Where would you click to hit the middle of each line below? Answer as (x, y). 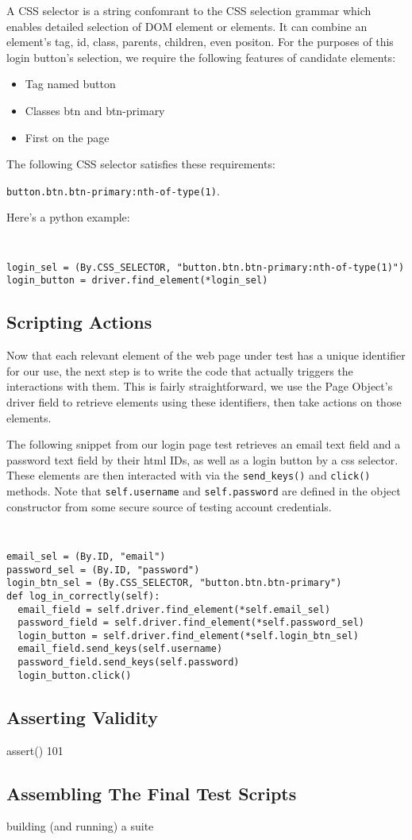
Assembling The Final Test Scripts (152, 793)
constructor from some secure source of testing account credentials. (169, 506)
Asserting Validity (82, 717)
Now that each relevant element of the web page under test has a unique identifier (206, 355)
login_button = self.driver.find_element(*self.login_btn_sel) (188, 636)
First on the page (67, 137)
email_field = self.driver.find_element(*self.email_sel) (174, 609)
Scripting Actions (79, 322)
